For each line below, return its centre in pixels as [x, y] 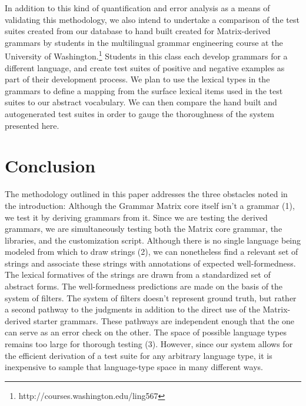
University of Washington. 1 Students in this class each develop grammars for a [146, 55]
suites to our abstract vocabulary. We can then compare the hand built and [141, 102]
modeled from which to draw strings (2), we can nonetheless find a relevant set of [152, 252]
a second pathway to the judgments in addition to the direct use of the [132, 309]
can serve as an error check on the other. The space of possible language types [146, 332]
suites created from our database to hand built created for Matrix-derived [138, 31]
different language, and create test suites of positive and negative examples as [145, 67]
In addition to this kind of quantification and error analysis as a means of [137, 8]
